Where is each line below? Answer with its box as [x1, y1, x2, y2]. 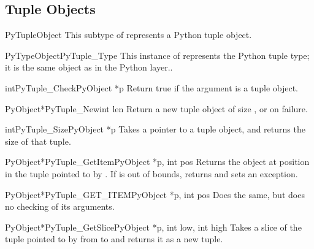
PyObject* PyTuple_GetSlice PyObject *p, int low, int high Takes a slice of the [5, 220, 302, 233]
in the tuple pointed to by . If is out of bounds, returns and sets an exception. [5, 167, 298, 180]
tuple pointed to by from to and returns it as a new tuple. [5, 232, 223, 245]
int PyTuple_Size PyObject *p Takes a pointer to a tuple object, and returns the [5, 123, 305, 136]
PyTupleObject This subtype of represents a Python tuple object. [5, 28, 252, 41]
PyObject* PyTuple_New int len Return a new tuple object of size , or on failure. [5, 102, 308, 115]
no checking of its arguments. [5, 200, 115, 213]
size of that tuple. [5, 134, 71, 147]
